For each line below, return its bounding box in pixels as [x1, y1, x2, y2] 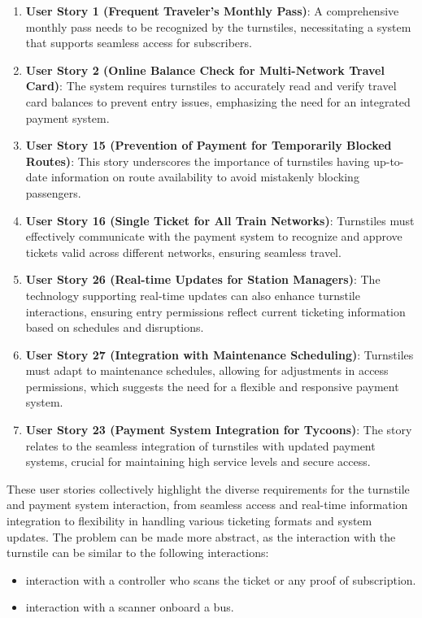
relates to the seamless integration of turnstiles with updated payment [25, 437, 376, 454]
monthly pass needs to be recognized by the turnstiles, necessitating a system [25, 18, 411, 35]
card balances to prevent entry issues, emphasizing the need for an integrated [25, 93, 411, 110]
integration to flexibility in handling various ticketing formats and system [7, 512, 372, 529]
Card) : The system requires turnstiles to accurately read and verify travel [25, 77, 397, 94]
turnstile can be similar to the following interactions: [7, 544, 269, 561]
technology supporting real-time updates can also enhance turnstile [25, 286, 360, 303]
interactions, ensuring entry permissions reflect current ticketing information [25, 302, 406, 320]
